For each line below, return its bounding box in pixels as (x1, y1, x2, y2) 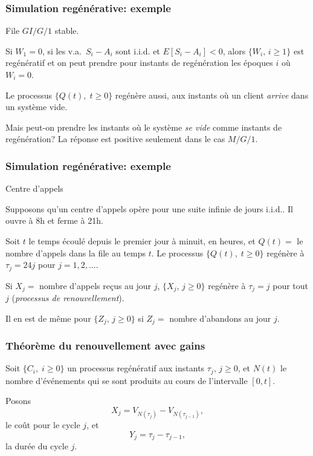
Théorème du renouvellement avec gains (5, 338, 205, 353)
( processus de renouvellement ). (11, 292, 124, 304)
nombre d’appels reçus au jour (39, 279, 152, 292)
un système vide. (5, 100, 68, 113)
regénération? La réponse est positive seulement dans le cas (5, 132, 225, 145)
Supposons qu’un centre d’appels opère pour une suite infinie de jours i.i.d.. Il (5, 202, 293, 215)
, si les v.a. (42, 44, 82, 57)
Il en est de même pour (5, 311, 91, 324)
